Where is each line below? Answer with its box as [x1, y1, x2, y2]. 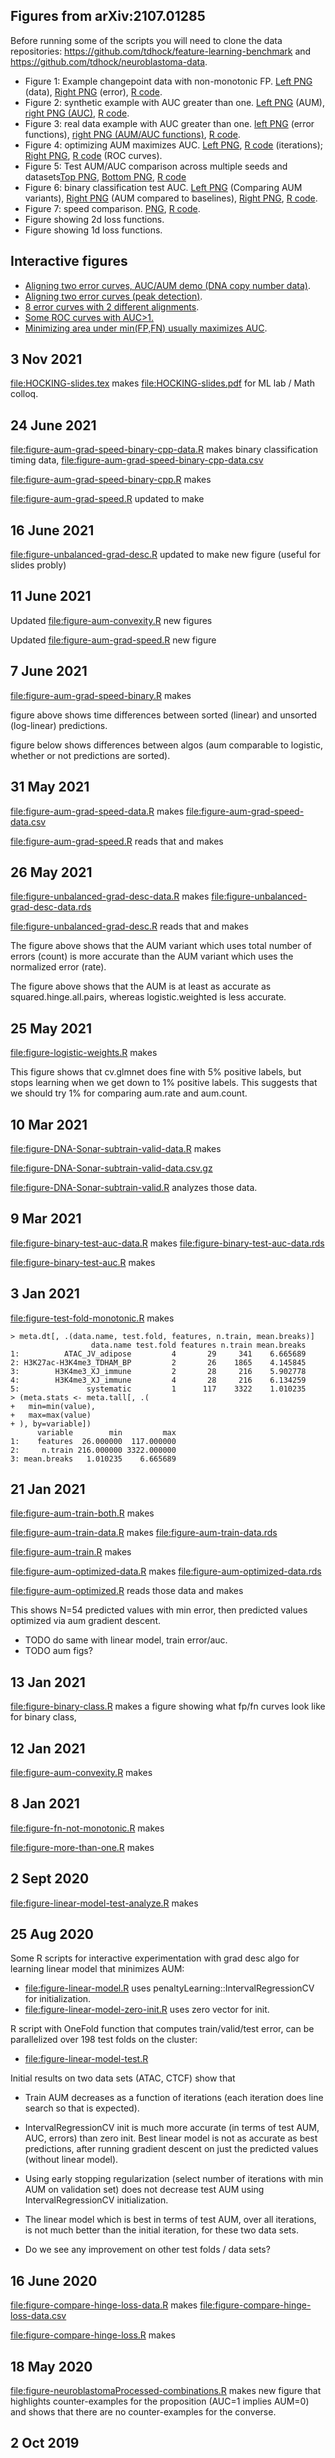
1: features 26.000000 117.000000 [10, 1436, 177, 1446]
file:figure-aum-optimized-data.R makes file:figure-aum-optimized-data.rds [10, 1565, 322, 1578]
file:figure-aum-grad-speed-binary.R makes [10, 689, 192, 701]
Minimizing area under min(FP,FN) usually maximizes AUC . [24, 322, 268, 334]
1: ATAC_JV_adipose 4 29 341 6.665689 [10, 1349, 307, 1359]
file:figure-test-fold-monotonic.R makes [10, 1312, 175, 1324]
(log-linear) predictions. [10, 719, 108, 731]
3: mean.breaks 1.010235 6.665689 [10, 1454, 177, 1464]
